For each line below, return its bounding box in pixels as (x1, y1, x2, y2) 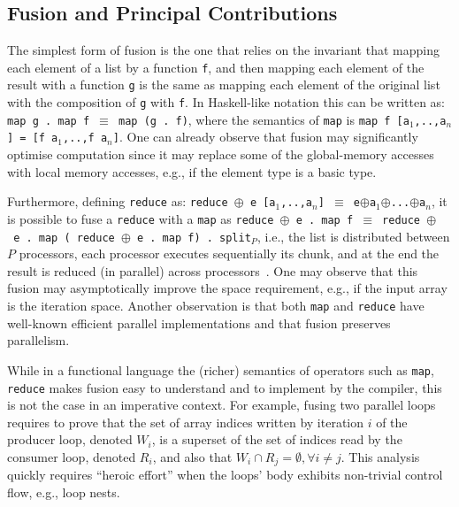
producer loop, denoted (7, 430, 133, 449)
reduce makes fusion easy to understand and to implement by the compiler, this (7, 378, 442, 396)
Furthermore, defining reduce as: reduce (7, 192, 228, 211)
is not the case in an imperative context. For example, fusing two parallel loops (7, 396, 436, 414)
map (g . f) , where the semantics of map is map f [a (119, 110, 409, 128)
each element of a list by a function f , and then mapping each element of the (7, 58, 425, 76)
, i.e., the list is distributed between (256, 227, 450, 245)
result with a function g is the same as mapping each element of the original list (7, 75, 440, 94)
